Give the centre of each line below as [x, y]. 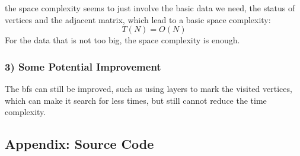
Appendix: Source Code [79, 144]
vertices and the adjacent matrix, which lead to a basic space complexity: [138, 19]
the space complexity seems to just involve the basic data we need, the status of [150, 8]
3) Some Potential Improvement [83, 66]
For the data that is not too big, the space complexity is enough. [122, 40]
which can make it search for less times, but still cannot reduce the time [136, 100]
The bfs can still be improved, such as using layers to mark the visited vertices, [149, 88]
